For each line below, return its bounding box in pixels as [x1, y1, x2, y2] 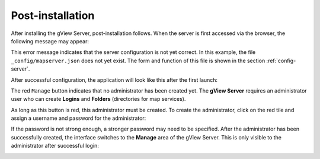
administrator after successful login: [11, 142, 99, 150]
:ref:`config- [266, 57, 296, 64]
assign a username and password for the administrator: [11, 115, 146, 122]
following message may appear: [11, 37, 89, 44]
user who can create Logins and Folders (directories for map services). [11, 96, 186, 103]
